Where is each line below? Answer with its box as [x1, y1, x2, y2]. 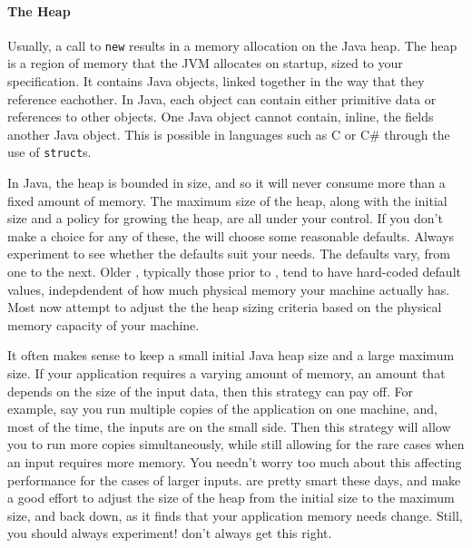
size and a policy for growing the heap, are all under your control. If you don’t [7, 209, 443, 228]
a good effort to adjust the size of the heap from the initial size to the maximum [7, 488, 455, 507]
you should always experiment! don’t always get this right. [7, 524, 332, 543]
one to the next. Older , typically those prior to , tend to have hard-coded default [7, 262, 461, 281]
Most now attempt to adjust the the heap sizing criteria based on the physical [7, 298, 442, 317]
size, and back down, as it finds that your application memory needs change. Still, [7, 505, 463, 524]
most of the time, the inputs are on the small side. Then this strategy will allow [7, 416, 451, 435]
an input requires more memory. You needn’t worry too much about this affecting [7, 452, 462, 471]
